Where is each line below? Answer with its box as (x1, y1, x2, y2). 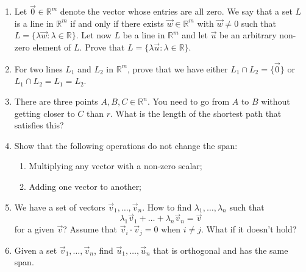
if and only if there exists (70, 16, 164, 29)
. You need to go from (147, 95, 230, 107)
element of (32, 41, 71, 53)
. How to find (142, 200, 192, 213)
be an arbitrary (219, 29, 277, 41)
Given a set (14, 243, 57, 256)
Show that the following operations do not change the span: (14, 139, 238, 152)
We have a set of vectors (14, 200, 105, 213)
